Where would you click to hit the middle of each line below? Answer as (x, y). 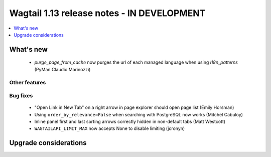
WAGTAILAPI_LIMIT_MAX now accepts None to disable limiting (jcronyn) (110, 128)
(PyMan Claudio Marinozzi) (62, 69)
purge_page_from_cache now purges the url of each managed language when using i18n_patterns (136, 62)
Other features (28, 82)
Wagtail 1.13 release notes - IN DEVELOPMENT (107, 13)
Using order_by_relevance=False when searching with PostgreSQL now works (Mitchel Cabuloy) (139, 114)
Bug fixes (21, 96)
